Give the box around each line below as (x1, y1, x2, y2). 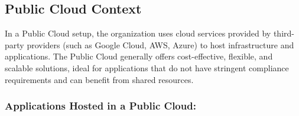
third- (273, 27, 294, 39)
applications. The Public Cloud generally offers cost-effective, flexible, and (5, 50, 273, 62)
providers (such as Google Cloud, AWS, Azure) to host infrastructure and (27, 38, 294, 51)
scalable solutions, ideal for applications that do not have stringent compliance (5, 61, 289, 74)
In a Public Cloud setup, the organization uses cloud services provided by (5, 27, 271, 39)
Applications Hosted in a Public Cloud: (5, 98, 196, 113)
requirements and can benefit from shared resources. (5, 73, 194, 85)
